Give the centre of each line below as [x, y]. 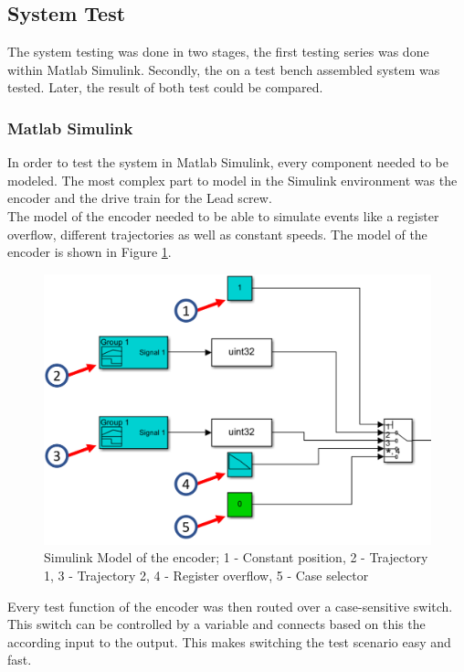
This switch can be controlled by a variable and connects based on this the [216, 624]
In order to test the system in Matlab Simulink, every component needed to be [228, 162]
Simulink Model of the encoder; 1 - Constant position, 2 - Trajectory [236, 557]
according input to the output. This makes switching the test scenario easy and [229, 641]
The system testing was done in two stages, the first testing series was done [218, 52]
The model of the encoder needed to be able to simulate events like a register [223, 215]
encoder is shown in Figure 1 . [90, 252]
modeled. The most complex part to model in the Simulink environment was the [232, 180]
